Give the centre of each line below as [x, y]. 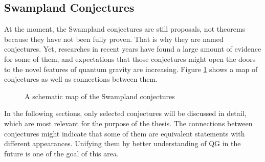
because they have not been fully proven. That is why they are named [114, 39]
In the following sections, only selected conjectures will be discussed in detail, [125, 113]
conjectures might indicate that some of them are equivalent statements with [125, 133]
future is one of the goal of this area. [61, 153]
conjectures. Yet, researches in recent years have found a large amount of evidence [133, 49]
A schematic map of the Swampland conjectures [100, 96]
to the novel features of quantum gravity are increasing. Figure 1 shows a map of [131, 69]
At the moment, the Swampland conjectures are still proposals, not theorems [125, 29]
